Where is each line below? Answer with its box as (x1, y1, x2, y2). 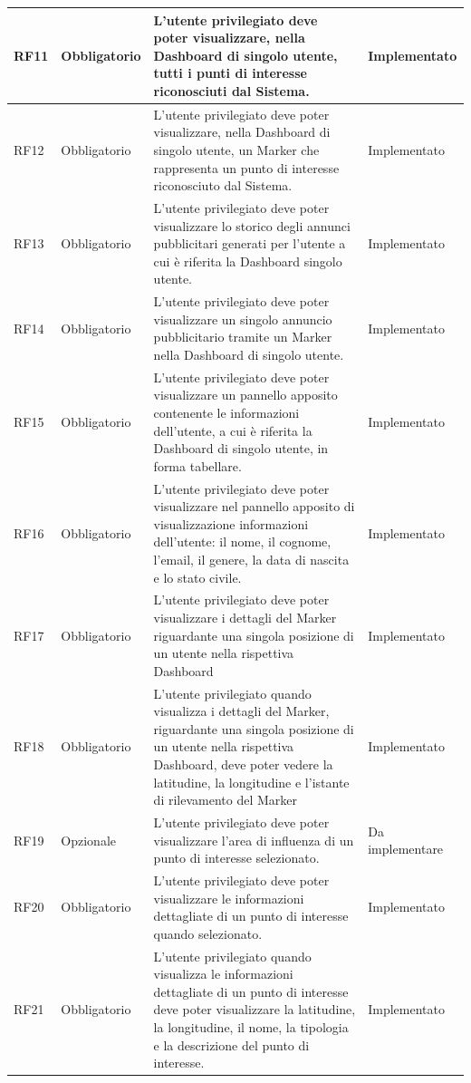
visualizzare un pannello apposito (153, 385, 338, 404)
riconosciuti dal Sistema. (153, 81, 310, 100)
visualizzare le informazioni (153, 888, 304, 907)
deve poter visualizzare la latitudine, (153, 1000, 356, 1019)
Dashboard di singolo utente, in (153, 439, 329, 458)
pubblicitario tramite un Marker (153, 327, 332, 346)
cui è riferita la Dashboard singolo (153, 251, 342, 270)
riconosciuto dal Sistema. (153, 176, 293, 195)
